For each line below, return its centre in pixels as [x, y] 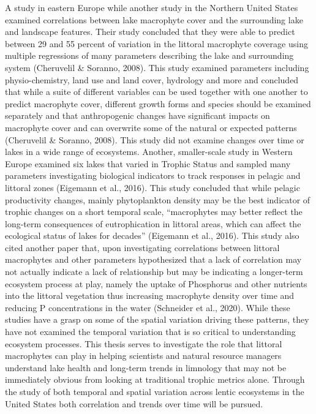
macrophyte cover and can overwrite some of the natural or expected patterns [151, 127]
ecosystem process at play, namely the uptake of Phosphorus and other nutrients [156, 283]
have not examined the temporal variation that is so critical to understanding [150, 332]
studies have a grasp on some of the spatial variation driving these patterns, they [157, 319]
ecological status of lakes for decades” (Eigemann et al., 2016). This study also [152, 235]
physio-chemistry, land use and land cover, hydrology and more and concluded [152, 79]
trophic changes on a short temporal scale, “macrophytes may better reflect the [154, 212]
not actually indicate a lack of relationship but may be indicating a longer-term [154, 272]
